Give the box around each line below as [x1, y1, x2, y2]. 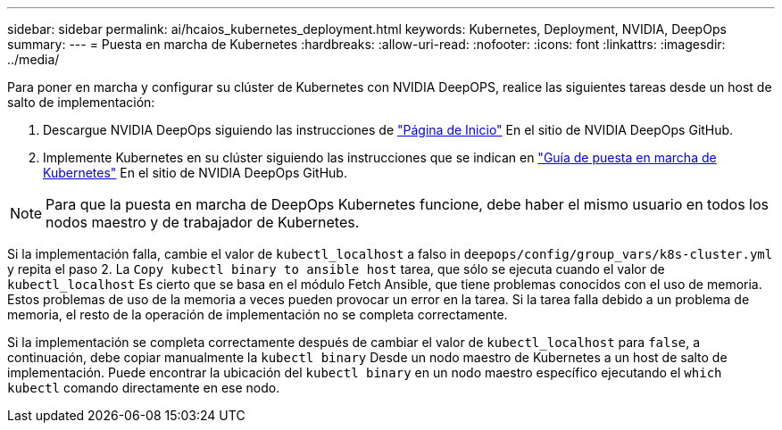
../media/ [7, 52, 60, 67]
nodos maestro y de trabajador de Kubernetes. [46, 213, 360, 231]
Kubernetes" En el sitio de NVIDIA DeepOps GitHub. [43, 165, 347, 180]
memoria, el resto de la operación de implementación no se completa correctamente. [7, 307, 508, 322]
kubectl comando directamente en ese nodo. [7, 380, 280, 395]
